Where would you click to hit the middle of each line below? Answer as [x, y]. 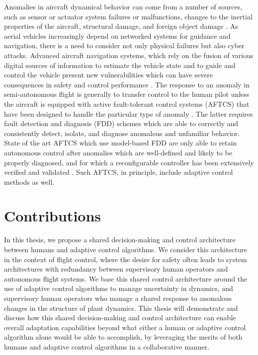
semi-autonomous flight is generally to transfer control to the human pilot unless [127, 94]
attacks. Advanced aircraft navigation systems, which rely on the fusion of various [129, 55]
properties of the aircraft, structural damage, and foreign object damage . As [121, 26]
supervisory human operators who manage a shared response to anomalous [118, 298]
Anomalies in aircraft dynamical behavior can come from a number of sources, [123, 6]
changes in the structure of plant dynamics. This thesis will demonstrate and [121, 308]
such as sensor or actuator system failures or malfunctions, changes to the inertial [128, 16]
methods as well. [29, 181]
